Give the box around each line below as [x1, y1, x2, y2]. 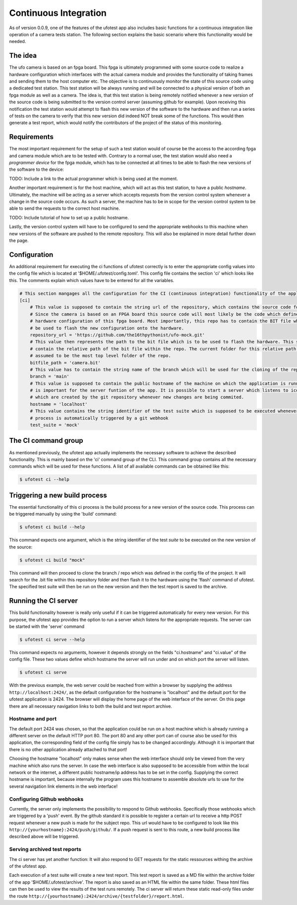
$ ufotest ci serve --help [19, 636, 85, 642]
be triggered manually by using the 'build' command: [9, 511, 117, 517]
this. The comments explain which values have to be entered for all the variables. [9, 277, 174, 283]
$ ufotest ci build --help [19, 524, 85, 530]
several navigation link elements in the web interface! [9, 783, 118, 789]
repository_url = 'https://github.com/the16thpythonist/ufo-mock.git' [30, 332, 205, 337]
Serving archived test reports [9, 846, 82, 853]
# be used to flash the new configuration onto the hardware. [30, 325, 184, 331]
